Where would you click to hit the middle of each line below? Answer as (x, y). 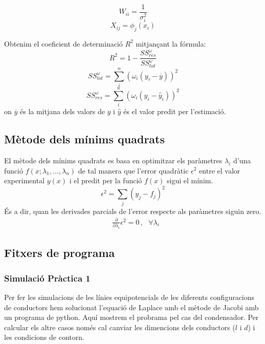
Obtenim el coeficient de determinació (63, 43)
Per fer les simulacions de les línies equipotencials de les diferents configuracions (129, 297)
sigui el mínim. (190, 180)
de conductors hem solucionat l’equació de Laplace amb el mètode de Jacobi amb (131, 307)
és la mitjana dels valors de (62, 111)
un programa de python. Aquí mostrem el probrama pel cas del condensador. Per (131, 317)
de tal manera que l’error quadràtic (133, 170)
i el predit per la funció (106, 180)
